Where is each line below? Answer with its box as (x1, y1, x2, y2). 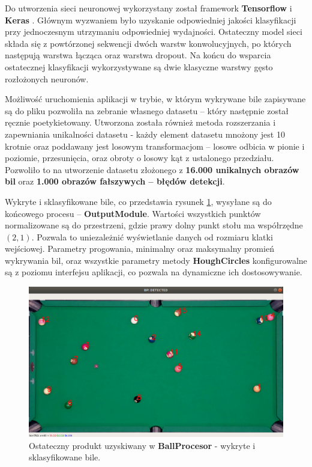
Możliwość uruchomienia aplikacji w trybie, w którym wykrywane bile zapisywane (5, 93, 306, 105)
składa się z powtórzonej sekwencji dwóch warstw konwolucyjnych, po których (5, 37, 292, 49)
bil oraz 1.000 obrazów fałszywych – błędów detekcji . (5, 175, 225, 188)
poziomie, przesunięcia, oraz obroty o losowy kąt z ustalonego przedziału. (5, 151, 274, 164)
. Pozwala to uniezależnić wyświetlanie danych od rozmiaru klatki (31, 230, 273, 243)
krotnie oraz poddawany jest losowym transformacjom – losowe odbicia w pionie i (5, 139, 305, 152)
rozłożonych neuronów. (5, 72, 89, 85)
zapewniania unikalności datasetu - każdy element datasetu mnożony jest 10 (5, 127, 285, 140)
